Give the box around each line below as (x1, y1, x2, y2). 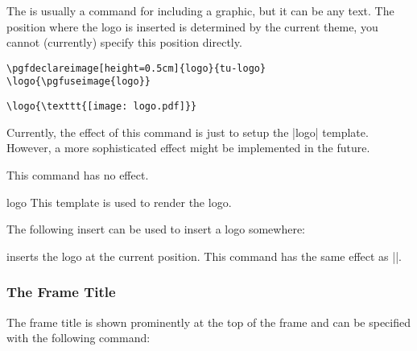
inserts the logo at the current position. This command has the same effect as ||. (6, 247, 402, 264)
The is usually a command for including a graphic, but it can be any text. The (6, 2, 394, 19)
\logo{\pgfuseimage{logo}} (6, 76, 151, 88)
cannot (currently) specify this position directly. (6, 34, 242, 51)
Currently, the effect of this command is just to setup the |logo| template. (6, 123, 369, 140)
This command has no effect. (6, 166, 149, 183)
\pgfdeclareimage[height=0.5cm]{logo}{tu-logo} (6, 62, 266, 74)
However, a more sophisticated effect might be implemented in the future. (6, 139, 370, 156)
